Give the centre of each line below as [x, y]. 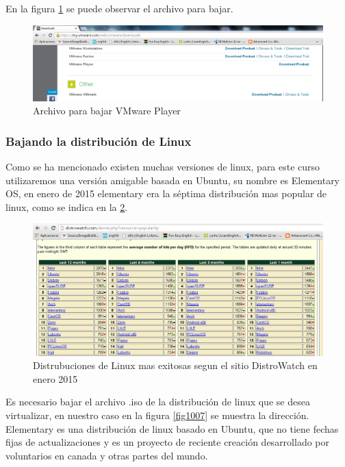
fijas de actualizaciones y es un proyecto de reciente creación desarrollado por [168, 442]
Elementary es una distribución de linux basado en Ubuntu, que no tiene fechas [172, 428]
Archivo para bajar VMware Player [107, 111]
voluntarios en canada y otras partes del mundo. [107, 455]
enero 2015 [55, 378]
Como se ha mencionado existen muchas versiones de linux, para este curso [163, 166]
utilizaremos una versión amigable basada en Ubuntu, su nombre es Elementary [173, 180]
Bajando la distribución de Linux [99, 141]
